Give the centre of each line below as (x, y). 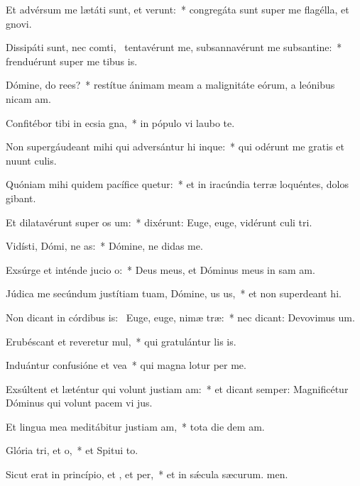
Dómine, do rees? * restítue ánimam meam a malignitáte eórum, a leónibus (170, 85)
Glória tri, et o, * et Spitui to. (72, 450)
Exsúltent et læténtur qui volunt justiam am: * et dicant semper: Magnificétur (177, 388)
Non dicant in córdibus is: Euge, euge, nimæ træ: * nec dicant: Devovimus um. (180, 317)
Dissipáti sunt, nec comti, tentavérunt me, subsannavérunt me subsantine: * (174, 47)
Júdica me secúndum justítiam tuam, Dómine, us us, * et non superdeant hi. (174, 293)
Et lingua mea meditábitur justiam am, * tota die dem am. (135, 426)
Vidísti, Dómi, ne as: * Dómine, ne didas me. (104, 246)
